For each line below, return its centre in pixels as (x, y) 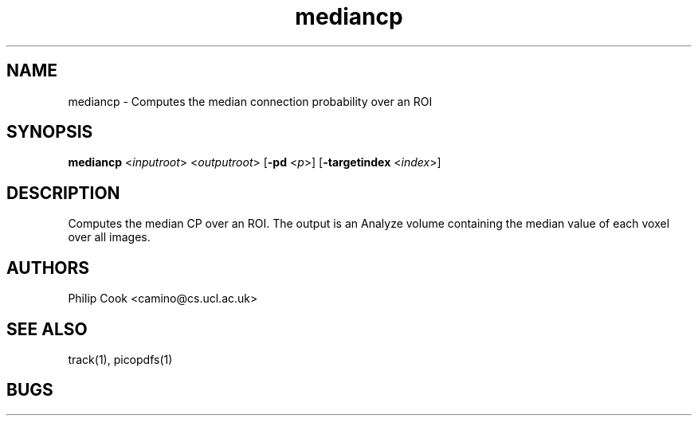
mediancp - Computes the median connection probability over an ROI (250, 101)
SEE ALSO (47, 329)
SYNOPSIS (50, 132)
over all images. (109, 237)
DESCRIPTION (63, 193)
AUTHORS (48, 268)
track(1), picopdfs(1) (120, 359)
